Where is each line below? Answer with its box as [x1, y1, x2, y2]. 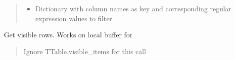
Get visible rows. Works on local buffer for [4, 30, 133, 40]
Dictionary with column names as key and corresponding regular [35, 3, 232, 13]
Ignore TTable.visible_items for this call [23, 46, 146, 56]
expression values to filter [35, 13, 112, 23]
